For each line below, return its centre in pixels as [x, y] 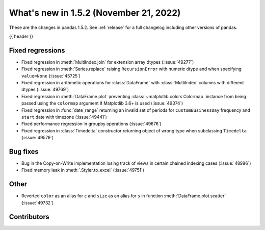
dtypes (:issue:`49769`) [45, 89]
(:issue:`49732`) [38, 203]
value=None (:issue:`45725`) [51, 76]
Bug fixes [24, 151]
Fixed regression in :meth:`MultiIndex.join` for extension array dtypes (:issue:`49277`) [107, 62]
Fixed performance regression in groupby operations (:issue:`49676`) [92, 124]
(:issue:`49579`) [38, 138]
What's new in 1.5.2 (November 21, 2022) [95, 13]
